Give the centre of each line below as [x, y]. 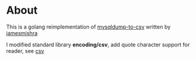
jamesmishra [22, 33]
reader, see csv [25, 50]
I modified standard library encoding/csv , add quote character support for [98, 45]
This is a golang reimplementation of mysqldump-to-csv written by [88, 27]
